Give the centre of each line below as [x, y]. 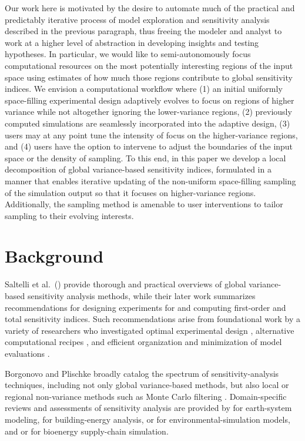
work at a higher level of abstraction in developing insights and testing [132, 42]
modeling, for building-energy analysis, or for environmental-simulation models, [148, 419]
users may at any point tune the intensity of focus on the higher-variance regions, [151, 135]
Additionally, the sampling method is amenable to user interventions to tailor [144, 204]
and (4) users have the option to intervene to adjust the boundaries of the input [149, 146]
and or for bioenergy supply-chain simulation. [87, 431]
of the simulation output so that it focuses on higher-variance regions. [130, 192]
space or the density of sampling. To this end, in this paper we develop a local [145, 157]
